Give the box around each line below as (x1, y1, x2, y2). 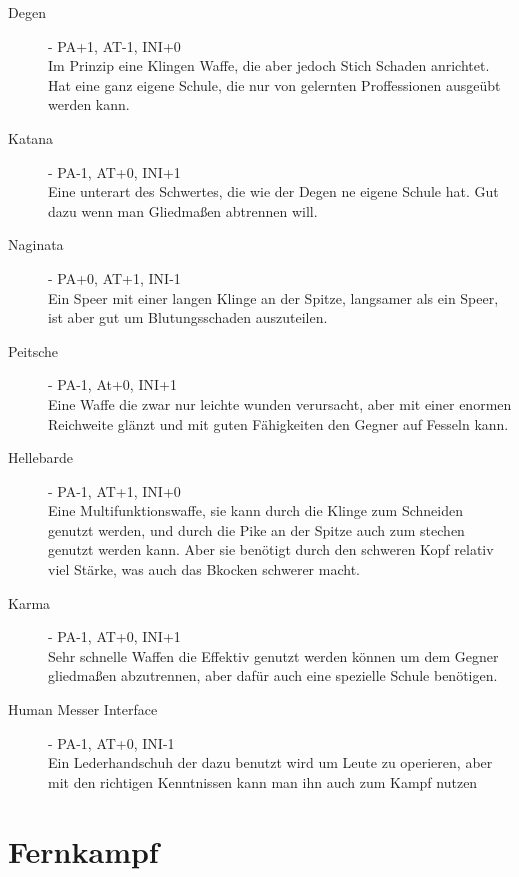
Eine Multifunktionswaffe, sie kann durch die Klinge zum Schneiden (48, 500, 463, 521)
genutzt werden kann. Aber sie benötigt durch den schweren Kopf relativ (48, 539, 494, 560)
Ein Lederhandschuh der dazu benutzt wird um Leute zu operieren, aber (48, 752, 493, 773)
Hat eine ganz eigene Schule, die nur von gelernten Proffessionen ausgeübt (48, 74, 501, 95)
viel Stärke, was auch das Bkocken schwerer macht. (48, 559, 360, 580)
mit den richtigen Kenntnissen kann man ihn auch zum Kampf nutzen (48, 771, 478, 792)
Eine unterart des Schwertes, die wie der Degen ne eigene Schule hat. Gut (48, 181, 499, 202)
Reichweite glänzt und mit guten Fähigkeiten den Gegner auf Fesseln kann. (48, 413, 509, 434)
